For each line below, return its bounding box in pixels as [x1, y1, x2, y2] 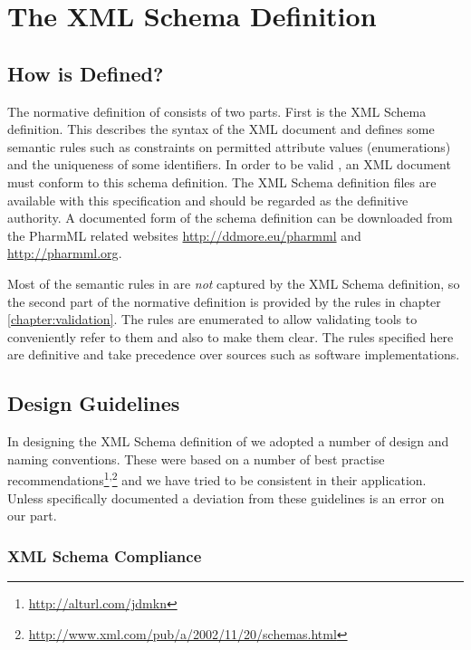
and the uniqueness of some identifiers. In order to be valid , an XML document [7, 155, 451, 174]
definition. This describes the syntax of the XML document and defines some [7, 119, 435, 139]
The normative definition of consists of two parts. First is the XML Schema [7, 101, 427, 120]
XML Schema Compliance [7, 544, 202, 567]
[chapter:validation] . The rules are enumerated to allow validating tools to [7, 310, 418, 329]
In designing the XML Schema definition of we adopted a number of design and [7, 432, 449, 451]
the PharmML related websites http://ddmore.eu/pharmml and [7, 225, 361, 244]
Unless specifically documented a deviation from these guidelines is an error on [7, 488, 445, 507]
